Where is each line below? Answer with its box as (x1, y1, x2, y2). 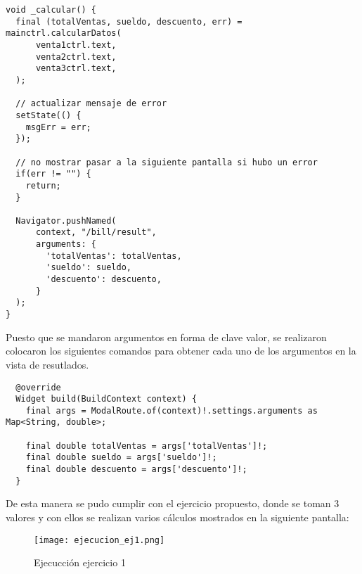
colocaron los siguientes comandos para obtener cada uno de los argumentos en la (6, 343, 356, 358)
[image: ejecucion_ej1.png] (34, 535, 165, 545)
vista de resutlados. (6, 357, 89, 371)
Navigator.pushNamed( (15, 215, 117, 226)
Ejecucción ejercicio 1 (34, 555, 126, 570)
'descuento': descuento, (46, 274, 162, 285)
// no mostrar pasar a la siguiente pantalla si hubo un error (15, 157, 318, 167)
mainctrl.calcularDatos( (6, 28, 122, 39)
